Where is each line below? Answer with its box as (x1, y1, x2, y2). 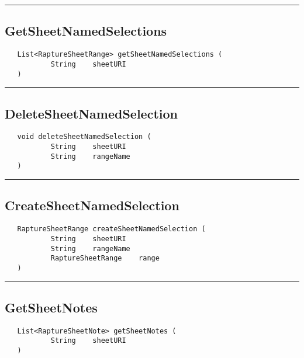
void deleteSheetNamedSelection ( (17, 133, 151, 141)
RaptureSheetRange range (50, 254, 160, 263)
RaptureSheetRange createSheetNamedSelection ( (17, 225, 206, 234)
